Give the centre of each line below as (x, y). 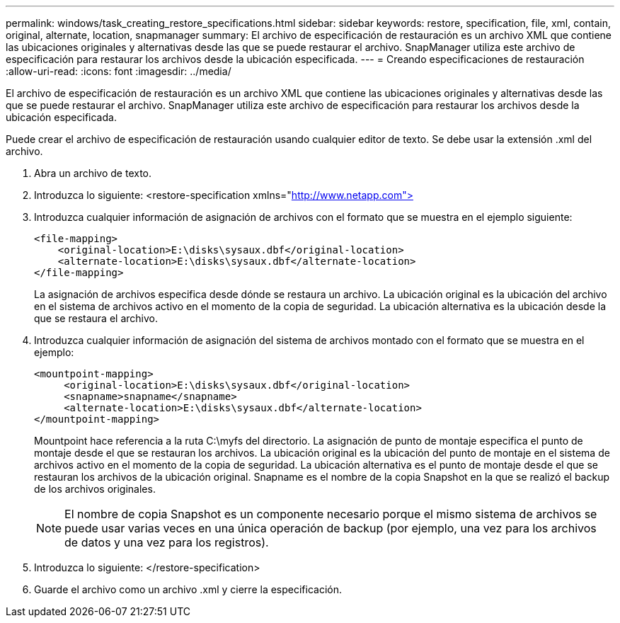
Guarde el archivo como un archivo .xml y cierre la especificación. (188, 589)
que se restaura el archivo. (96, 318)
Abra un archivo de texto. (93, 173)
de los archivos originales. (95, 489)
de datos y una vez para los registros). (167, 542)
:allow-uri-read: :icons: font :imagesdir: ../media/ (119, 71)
